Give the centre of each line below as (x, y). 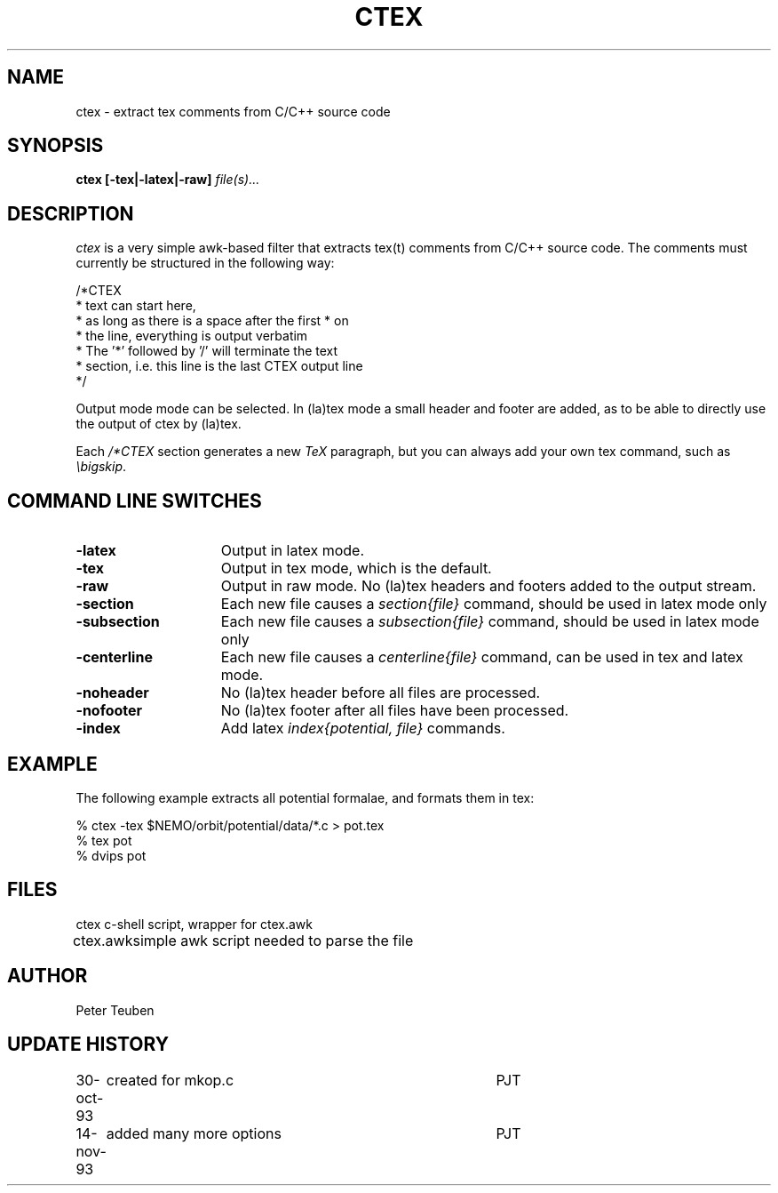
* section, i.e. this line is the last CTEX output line (219, 366)
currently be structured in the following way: (205, 263)
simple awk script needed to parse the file (273, 940)
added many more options (194, 1133)
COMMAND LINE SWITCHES (135, 500)
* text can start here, (136, 306)
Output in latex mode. (293, 551)
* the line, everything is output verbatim (192, 336)
